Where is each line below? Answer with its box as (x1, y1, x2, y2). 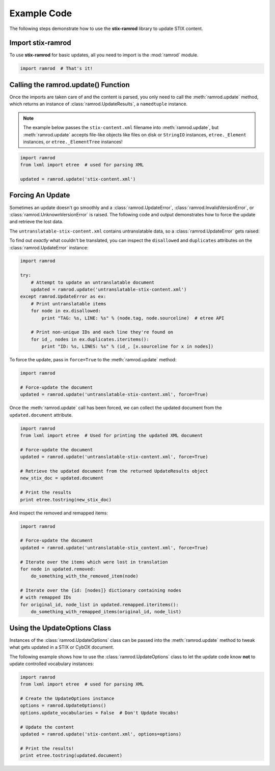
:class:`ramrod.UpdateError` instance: (9, 244, 89, 250)
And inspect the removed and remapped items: (9, 509, 108, 516)
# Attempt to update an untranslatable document (31, 279, 155, 285)
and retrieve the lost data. (9, 219, 64, 225)
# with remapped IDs (20, 594, 71, 601)
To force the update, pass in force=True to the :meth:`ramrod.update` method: (9, 357, 177, 363)
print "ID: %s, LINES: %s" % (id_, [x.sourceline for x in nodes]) (41, 344, 214, 350)
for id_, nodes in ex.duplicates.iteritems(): (31, 336, 150, 342)
